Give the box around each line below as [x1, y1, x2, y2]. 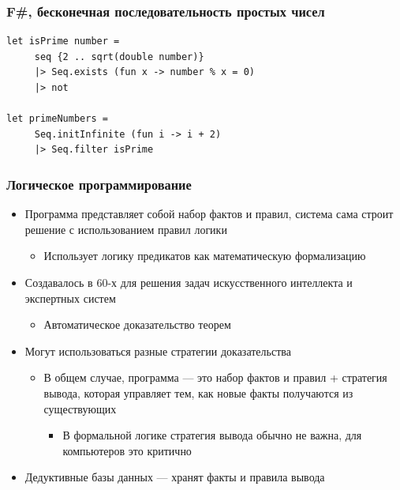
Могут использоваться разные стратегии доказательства [24, 342, 291, 359]
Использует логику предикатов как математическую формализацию [43, 247, 366, 264]
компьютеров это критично [62, 442, 192, 458]
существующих [43, 400, 117, 416]
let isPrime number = [6, 36, 120, 47]
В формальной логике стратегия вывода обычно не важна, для [62, 427, 362, 443]
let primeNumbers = [6, 113, 108, 125]
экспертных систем [24, 289, 116, 306]
